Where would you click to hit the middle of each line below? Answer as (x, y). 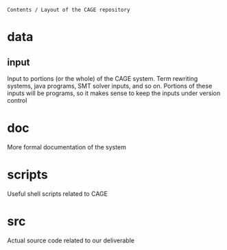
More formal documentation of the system (67, 147)
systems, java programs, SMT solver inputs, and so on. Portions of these (110, 86)
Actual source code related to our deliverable (71, 240)
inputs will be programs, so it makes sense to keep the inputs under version (114, 93)
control (17, 100)
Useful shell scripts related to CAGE (58, 193)
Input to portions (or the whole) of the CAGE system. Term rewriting (103, 78)
